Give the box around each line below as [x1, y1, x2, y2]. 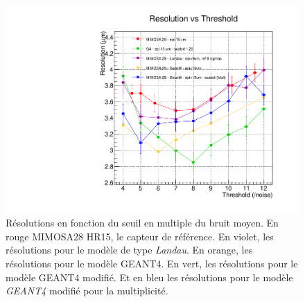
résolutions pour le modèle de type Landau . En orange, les [6, 242, 253, 257]
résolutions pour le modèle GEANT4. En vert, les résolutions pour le [6, 256, 298, 271]
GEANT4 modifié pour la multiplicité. [6, 283, 168, 298]
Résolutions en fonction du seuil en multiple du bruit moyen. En [6, 215, 279, 230]
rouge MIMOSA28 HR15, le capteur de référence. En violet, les [6, 229, 274, 243]
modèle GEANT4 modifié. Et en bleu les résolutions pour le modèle [6, 269, 293, 284]
